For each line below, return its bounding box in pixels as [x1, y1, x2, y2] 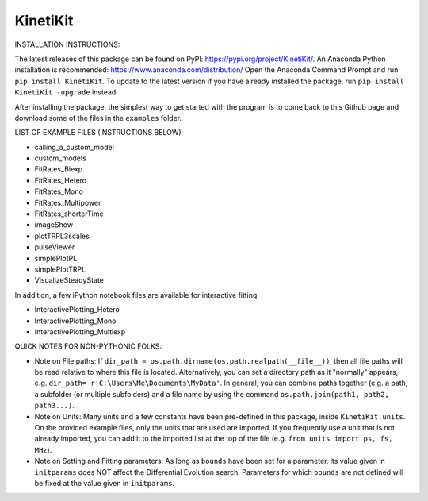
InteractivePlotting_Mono [34, 316, 117, 326]
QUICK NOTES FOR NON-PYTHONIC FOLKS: [14, 341, 162, 351]
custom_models [34, 153, 86, 163]
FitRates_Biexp [34, 164, 83, 174]
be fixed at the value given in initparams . [34, 479, 174, 488]
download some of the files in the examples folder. [14, 113, 182, 122]
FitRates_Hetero [34, 175, 87, 185]
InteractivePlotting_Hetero [34, 305, 120, 314]
